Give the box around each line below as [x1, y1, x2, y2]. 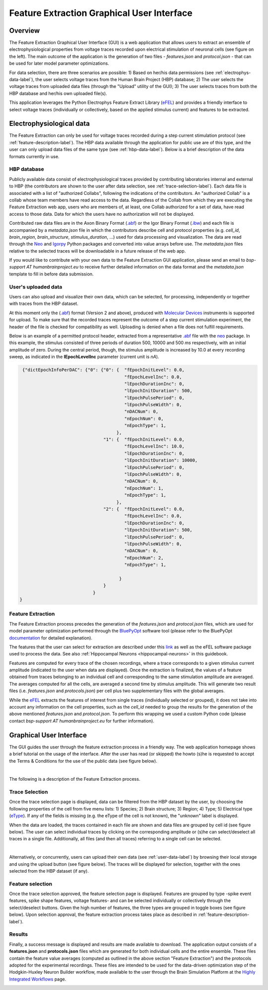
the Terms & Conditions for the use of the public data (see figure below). [9, 758, 157, 764]
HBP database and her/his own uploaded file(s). [9, 90, 107, 96]
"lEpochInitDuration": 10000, [124, 457, 198, 463]
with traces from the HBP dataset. [9, 301, 79, 307]
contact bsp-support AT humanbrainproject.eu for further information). [9, 718, 155, 723]
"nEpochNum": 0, [124, 416, 164, 421]
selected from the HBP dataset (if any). [9, 868, 89, 874]
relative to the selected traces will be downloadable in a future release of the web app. [9, 248, 186, 254]
